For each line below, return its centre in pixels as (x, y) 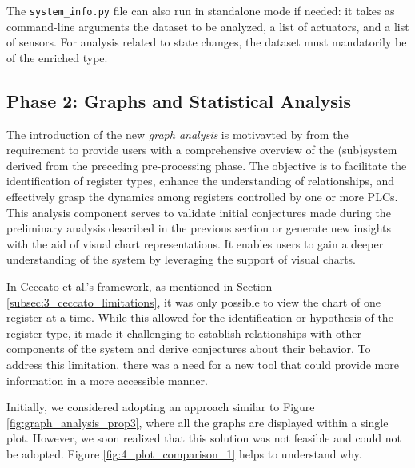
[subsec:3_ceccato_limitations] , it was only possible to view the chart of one (194, 301)
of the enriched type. (57, 57)
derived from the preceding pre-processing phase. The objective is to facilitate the (207, 165)
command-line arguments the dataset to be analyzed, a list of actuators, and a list (208, 26)
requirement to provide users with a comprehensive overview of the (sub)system (202, 150)
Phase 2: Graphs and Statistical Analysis (179, 100)
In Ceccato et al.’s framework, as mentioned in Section (140, 286)
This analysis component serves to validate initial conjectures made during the (199, 212)
